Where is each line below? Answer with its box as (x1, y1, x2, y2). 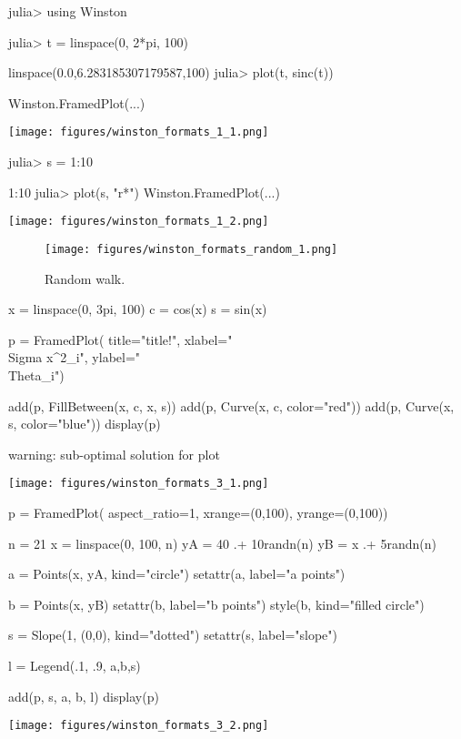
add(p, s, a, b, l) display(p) (8, 686, 159, 705)
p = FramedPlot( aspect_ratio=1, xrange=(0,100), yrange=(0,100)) (8, 502, 388, 521)
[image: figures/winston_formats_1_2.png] (8, 215, 269, 228)
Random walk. (45, 268, 125, 288)
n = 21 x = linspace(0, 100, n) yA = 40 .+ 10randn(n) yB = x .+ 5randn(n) (8, 533, 436, 552)
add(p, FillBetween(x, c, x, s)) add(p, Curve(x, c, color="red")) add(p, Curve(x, (8, 396, 455, 415)
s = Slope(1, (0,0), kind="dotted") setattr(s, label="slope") (8, 625, 337, 644)
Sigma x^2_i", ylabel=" (8, 348, 141, 367)
